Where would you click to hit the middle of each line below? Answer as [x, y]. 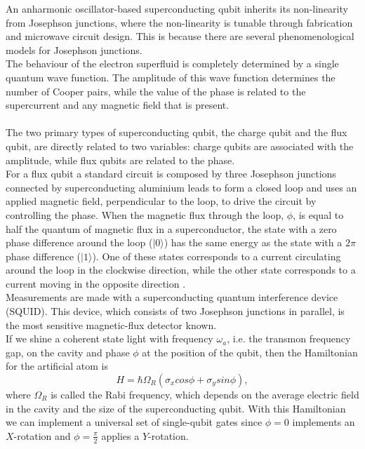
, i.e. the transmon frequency [289, 339]
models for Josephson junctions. [74, 49]
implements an [324, 422]
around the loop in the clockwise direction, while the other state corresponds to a [181, 270]
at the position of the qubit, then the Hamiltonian [250, 352]
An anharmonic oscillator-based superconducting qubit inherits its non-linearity [177, 8]
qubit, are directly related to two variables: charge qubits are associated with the [180, 146]
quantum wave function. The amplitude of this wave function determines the [171, 77]
